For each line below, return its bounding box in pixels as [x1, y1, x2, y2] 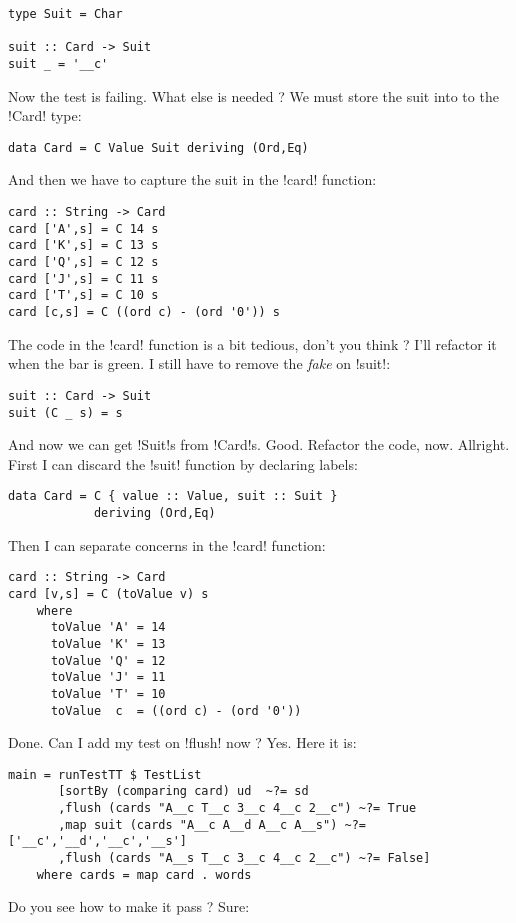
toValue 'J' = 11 [50, 670, 166, 685]
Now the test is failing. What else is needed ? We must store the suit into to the [8, 85, 499, 106]
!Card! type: [8, 105, 82, 126]
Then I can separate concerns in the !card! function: [8, 534, 326, 555]
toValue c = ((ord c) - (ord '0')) [50, 703, 302, 718]
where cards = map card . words [36, 867, 252, 882]
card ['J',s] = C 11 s [8, 271, 159, 286]
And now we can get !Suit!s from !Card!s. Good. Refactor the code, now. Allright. [8, 434, 510, 455]
